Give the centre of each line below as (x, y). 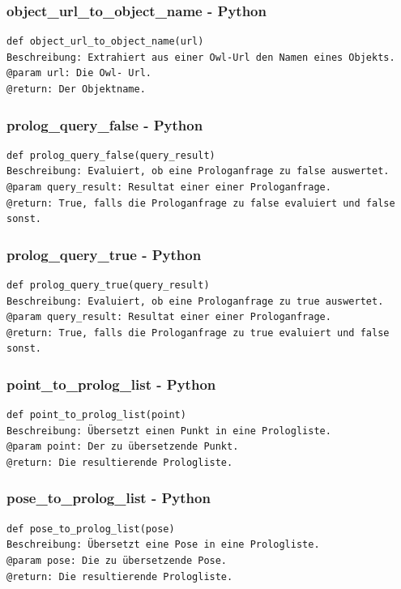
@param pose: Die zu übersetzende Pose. (117, 560)
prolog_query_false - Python (105, 124)
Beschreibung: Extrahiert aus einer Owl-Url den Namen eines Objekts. (201, 57)
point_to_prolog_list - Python (111, 384)
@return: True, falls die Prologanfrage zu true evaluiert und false (198, 333)
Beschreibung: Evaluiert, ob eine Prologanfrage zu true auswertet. (195, 301)
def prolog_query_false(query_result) (111, 155)
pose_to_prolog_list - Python (109, 498)
